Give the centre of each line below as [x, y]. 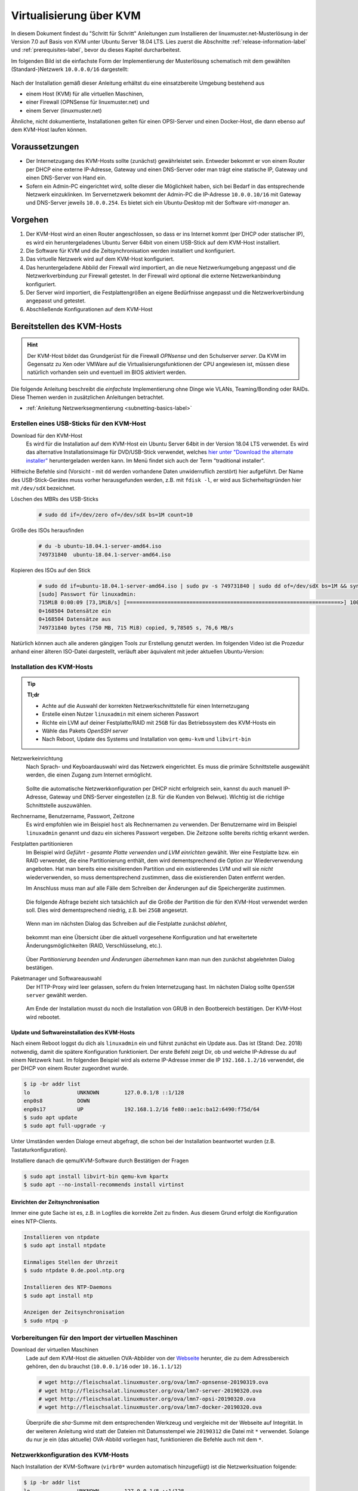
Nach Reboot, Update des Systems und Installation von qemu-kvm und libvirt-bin [146, 739]
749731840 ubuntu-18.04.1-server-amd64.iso [105, 554]
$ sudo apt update [50, 1117]
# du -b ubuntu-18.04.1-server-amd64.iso [100, 546]
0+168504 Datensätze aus [75, 619]
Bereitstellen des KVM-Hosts [67, 326]
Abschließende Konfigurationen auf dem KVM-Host [89, 309]
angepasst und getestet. [56, 301]
